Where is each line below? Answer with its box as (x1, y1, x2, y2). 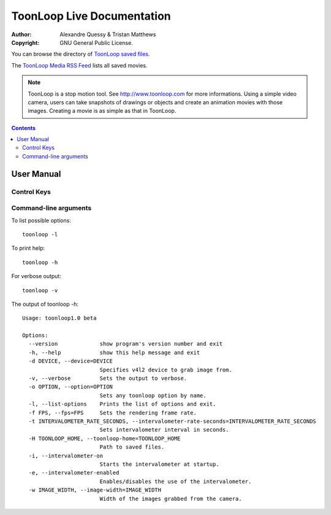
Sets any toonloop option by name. (99, 392, 207, 399)
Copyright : (11, 39, 40, 46)
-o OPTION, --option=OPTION (28, 384, 113, 390)
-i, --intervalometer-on (28, 452, 104, 459)
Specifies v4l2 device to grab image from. (99, 366, 232, 373)
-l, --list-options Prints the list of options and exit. (28, 401, 216, 408)
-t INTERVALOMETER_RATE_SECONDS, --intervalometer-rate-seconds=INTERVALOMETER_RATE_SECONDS (28, 417, 317, 425)
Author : (11, 31, 32, 38)
